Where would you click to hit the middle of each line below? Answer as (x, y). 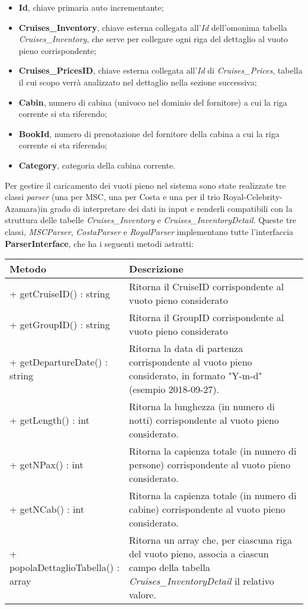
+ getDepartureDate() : (59, 362)
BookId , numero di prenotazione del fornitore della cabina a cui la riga (149, 133)
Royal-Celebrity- (253, 197)
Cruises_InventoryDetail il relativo (201, 581)
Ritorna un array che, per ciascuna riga (211, 540)
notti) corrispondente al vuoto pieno (204, 420)
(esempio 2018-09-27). (174, 389)
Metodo (28, 269)
